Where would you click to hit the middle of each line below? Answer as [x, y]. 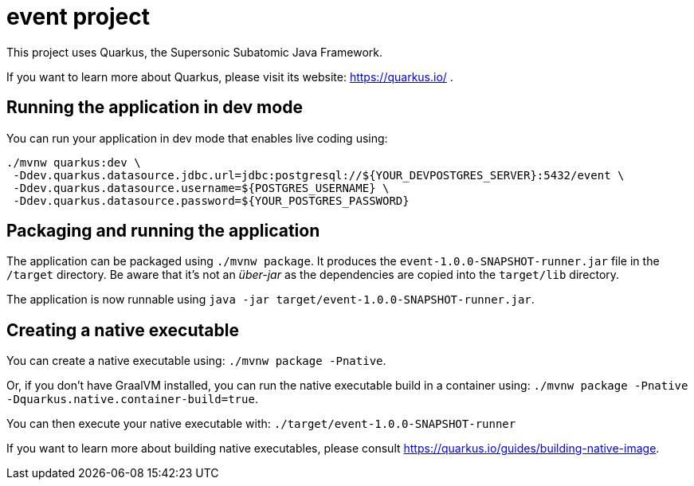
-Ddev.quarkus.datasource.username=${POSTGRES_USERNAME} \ [201, 188]
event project [78, 17]
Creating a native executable [123, 330]
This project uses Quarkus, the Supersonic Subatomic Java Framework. [194, 52]
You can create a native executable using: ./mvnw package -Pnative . [196, 361]
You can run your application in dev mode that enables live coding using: [197, 138]
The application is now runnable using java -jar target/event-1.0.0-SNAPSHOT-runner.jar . [271, 300]
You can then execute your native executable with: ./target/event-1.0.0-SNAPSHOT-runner [261, 424]
